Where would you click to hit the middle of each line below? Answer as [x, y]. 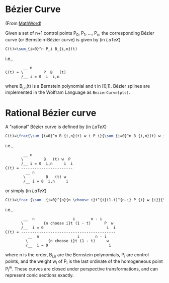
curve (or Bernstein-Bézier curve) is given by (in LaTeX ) [63, 39]
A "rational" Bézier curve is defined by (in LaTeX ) [56, 127]
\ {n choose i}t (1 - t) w [67, 241]
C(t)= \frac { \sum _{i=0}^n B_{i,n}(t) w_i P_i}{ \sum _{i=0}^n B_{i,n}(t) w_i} [86, 136]
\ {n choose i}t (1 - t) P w [67, 223]
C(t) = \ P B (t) [36, 72]
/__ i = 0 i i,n [40, 77]
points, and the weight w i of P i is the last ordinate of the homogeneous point [84, 262]
